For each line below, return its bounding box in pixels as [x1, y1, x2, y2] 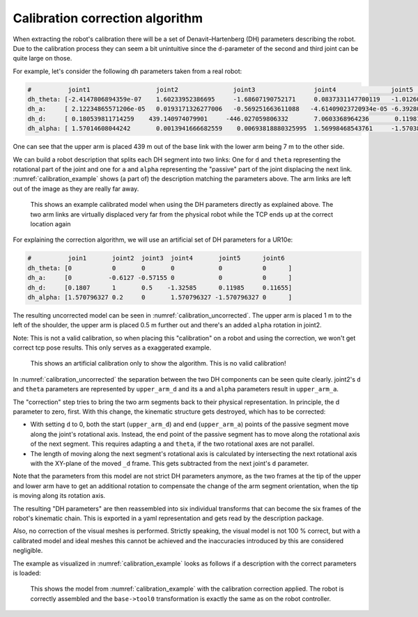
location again [30, 219, 71, 228]
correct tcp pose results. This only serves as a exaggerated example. [13, 343, 212, 352]
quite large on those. [13, 54, 72, 63]
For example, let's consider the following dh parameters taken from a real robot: [13, 67, 242, 75]
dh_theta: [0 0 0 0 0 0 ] [27, 264, 293, 272]
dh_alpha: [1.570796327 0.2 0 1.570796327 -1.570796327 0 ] [27, 293, 293, 301]
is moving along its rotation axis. [13, 492, 106, 500]
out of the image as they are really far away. [13, 185, 139, 193]
